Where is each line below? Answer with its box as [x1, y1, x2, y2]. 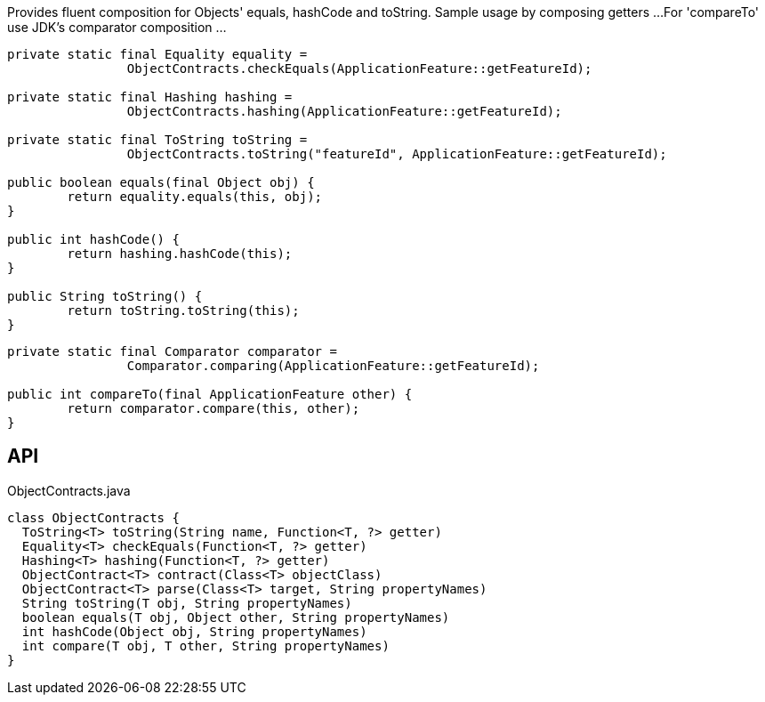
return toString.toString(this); [67, 303, 300, 318]
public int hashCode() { [7, 232, 180, 246]
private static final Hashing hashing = [7, 90, 293, 104]
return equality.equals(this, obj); [67, 190, 323, 204]
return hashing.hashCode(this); [67, 246, 293, 261]
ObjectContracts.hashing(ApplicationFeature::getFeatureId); [126, 104, 562, 118]
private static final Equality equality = [7, 47, 308, 61]
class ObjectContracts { [7, 510, 180, 525]
